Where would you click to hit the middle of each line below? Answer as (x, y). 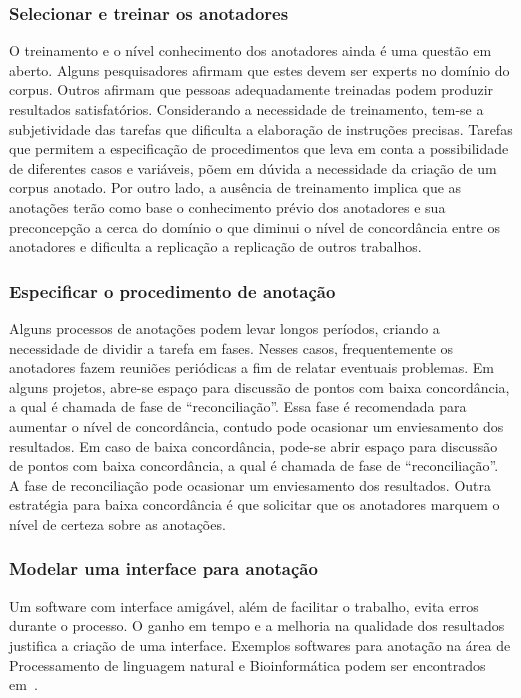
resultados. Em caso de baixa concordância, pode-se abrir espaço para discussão (253, 445)
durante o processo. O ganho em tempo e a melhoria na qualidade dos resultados (257, 625)
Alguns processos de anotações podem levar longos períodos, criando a (224, 327)
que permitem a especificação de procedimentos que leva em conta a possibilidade (259, 148)
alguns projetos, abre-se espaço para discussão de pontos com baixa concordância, (259, 386)
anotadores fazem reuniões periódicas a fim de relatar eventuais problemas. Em (251, 367)
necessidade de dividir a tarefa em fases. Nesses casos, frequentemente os (231, 347)
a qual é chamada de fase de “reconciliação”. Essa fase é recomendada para (238, 406)
